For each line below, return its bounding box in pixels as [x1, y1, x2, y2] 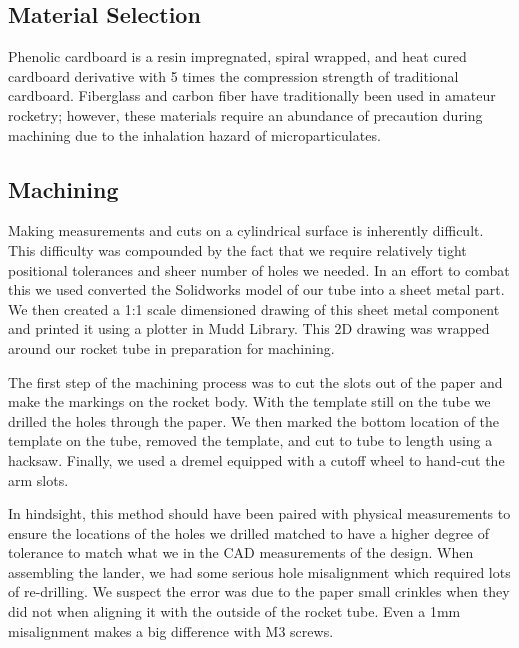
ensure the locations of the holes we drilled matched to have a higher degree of [8, 522, 490, 543]
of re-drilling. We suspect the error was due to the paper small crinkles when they [8, 581, 510, 602]
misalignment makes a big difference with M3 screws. [8, 620, 334, 641]
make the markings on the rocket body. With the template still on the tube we [8, 391, 491, 412]
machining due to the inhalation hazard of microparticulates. [8, 124, 381, 145]
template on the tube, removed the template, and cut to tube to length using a [8, 430, 493, 451]
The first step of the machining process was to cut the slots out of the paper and [8, 371, 503, 392]
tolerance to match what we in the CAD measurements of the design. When [8, 542, 474, 563]
